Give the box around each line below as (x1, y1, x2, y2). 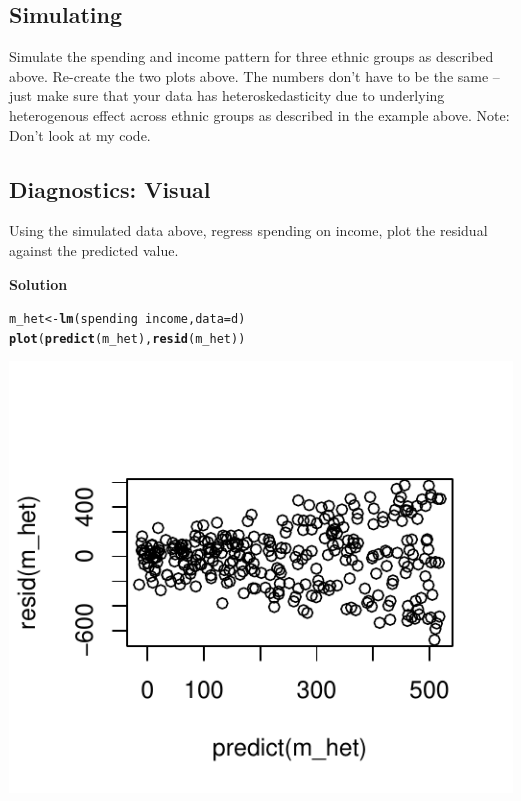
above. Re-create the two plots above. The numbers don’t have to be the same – (9, 65, 500, 86)
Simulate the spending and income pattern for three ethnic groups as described (9, 46, 494, 67)
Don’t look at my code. (9, 124, 151, 145)
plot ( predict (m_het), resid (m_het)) (9, 331, 246, 346)
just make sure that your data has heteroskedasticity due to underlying (9, 85, 445, 106)
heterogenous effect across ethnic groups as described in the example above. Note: (9, 104, 510, 125)
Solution (9, 273, 68, 294)
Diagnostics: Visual (9, 173, 211, 204)
